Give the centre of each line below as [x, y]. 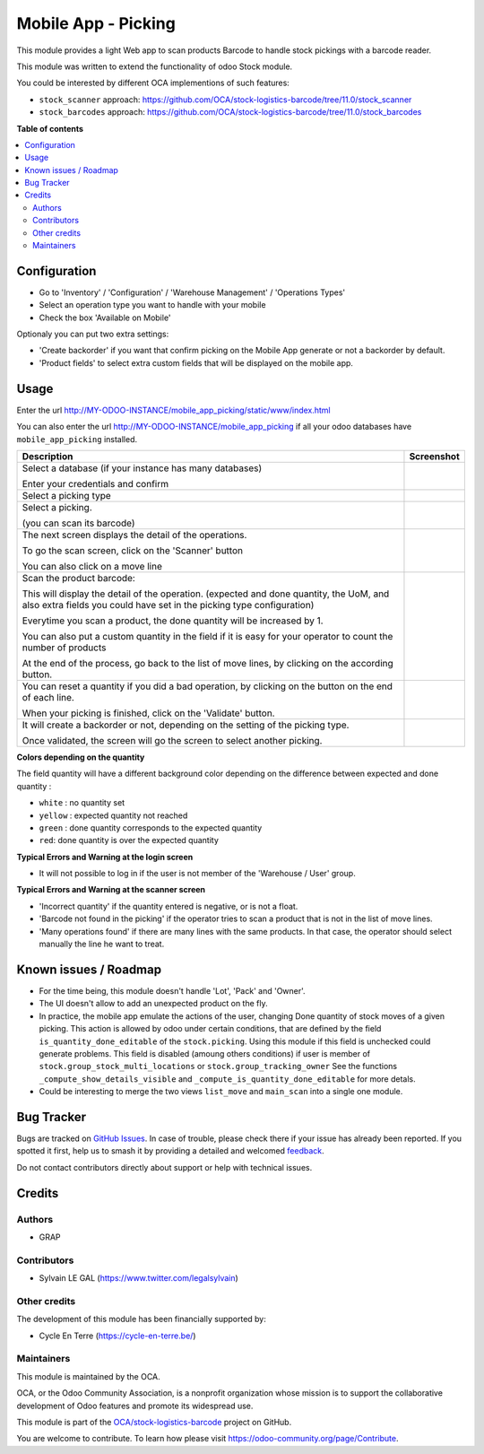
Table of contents [50, 128]
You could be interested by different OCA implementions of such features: [153, 83]
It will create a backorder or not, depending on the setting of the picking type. [186, 725]
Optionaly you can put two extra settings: [93, 334]
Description [48, 456]
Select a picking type [66, 495]
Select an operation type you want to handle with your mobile [152, 305]
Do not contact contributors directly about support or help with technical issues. [164, 1167]
